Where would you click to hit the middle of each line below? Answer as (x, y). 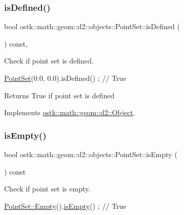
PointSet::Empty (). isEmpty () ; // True (65, 206)
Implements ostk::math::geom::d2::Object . (70, 112)
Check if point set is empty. (47, 189)
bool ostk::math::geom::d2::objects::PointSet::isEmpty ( (91, 154)
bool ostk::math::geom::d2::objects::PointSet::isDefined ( (92, 26)
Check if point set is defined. (49, 61)
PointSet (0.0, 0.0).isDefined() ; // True (65, 78)
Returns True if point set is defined (59, 95)
